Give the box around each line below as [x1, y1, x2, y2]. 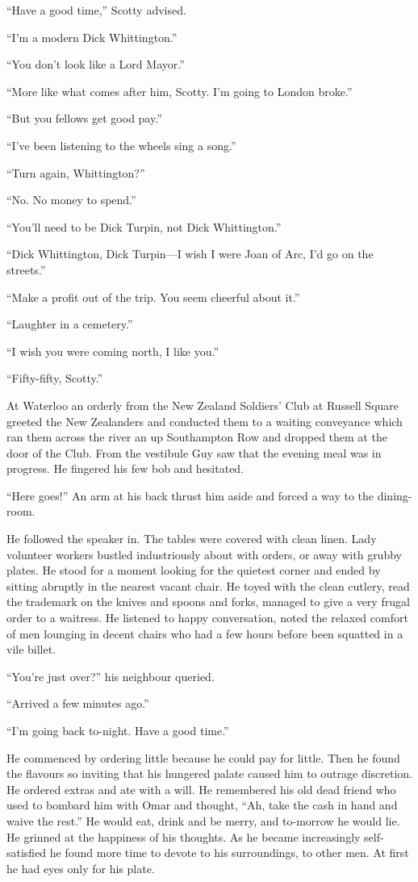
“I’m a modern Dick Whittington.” [6, 28, 178, 45]
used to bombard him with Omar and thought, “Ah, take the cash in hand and [6, 796, 398, 813]
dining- [377, 487, 412, 504]
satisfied [6, 844, 47, 861]
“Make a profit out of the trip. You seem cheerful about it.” [6, 288, 300, 305]
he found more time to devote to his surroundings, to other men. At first [49, 844, 409, 861]
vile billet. [6, 641, 56, 658]
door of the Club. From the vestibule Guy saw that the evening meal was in [6, 444, 382, 461]
